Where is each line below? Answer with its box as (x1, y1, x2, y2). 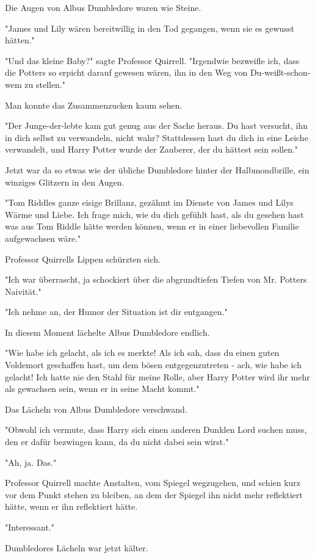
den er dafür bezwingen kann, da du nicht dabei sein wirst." (5, 435, 229, 448)
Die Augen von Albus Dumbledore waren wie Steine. (5, 1, 201, 13)
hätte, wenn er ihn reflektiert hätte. (5, 500, 138, 513)
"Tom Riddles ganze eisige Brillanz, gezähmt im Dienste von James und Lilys (5, 196, 294, 209)
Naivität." (5, 284, 42, 297)
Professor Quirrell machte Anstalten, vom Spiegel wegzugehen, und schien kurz (5, 476, 301, 489)
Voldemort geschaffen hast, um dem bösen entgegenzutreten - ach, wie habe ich (5, 358, 302, 371)
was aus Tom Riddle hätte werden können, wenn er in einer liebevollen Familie (5, 220, 299, 233)
